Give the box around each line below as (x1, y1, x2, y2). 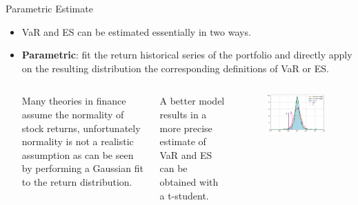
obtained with (159, 174, 219, 188)
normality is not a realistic (21, 134, 134, 149)
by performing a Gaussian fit (21, 161, 143, 175)
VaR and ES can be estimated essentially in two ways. (21, 24, 251, 39)
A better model (159, 94, 225, 108)
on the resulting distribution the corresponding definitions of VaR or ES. (21, 61, 329, 75)
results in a (159, 107, 207, 121)
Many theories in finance (21, 94, 126, 108)
